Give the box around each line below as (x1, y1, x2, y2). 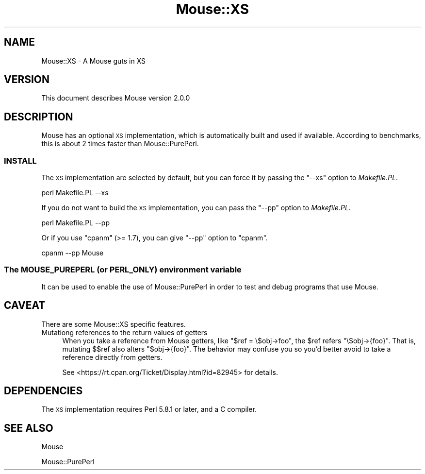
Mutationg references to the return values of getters (41, 328, 208, 337)
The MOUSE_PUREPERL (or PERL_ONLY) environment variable (4, 265, 242, 275)
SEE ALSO (4, 422, 53, 434)
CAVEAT (4, 299, 46, 312)
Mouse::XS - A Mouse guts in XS (41, 56, 146, 65)
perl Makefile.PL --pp (41, 219, 110, 227)
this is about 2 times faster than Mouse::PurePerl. (41, 139, 199, 148)
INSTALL (4, 155, 37, 166)
